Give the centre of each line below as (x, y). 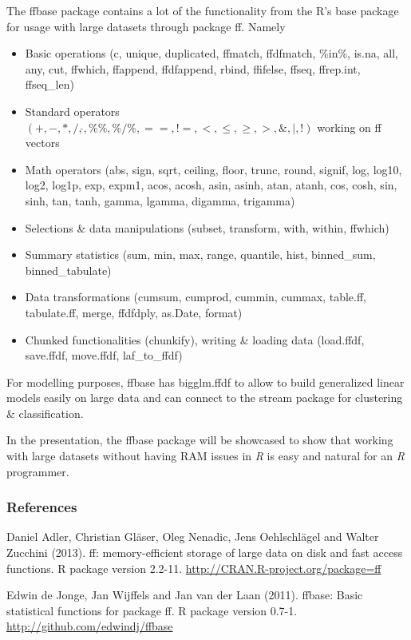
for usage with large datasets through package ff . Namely (146, 26)
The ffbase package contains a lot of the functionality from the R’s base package (203, 10)
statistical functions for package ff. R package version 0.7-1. (152, 610)
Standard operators (72, 111)
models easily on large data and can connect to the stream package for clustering (205, 398)
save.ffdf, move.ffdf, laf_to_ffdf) (104, 355)
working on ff (349, 127)
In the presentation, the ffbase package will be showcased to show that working (200, 440)
